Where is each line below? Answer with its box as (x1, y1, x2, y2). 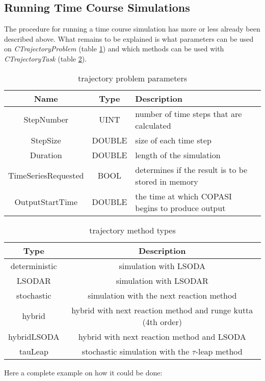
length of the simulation (135, 149, 221, 161)
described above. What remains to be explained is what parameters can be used (4, 33, 254, 44)
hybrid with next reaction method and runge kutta (71, 304, 253, 316)
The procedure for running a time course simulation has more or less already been (4, 23, 260, 34)
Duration (30, 149, 62, 161)
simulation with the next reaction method (88, 289, 237, 301)
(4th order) (142, 315, 182, 328)
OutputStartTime (14, 196, 78, 208)
